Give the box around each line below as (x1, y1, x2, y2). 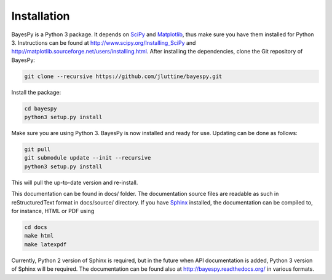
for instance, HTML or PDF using (11, 207, 95, 214)
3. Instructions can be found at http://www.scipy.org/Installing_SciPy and (11, 39, 196, 46)
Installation (11, 9, 70, 23)
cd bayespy (24, 105, 57, 112)
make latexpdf (24, 241, 67, 248)
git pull (24, 146, 51, 153)
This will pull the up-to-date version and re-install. (11, 179, 138, 186)
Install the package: (11, 88, 61, 96)
